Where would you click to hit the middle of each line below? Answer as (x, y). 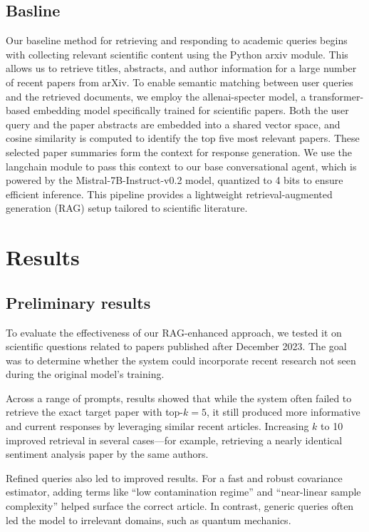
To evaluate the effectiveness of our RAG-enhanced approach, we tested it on (174, 332)
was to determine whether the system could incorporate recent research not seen (181, 360)
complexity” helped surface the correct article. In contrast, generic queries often (180, 506)
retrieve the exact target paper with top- (95, 412)
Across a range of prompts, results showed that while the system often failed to (179, 398)
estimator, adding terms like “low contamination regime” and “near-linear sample (183, 492)
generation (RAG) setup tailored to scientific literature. (127, 208)
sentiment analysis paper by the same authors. (107, 454)
